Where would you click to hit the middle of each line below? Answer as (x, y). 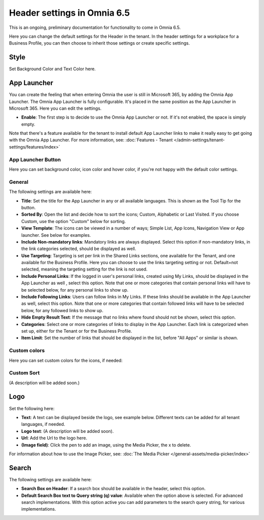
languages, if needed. (43, 424)
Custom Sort (24, 373)
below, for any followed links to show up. (62, 310)
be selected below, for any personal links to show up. (75, 290)
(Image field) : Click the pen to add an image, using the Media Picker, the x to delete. (106, 445)
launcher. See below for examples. (56, 235)
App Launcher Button (35, 159)
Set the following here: (32, 408)
